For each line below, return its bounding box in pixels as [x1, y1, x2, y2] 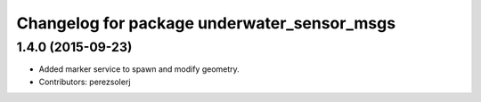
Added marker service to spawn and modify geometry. [38, 64, 240, 75]
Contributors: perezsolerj [38, 76, 131, 87]
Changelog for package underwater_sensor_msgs [16, 13, 396, 33]
